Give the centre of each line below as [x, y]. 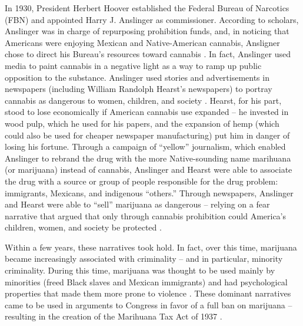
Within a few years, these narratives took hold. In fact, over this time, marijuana [151, 247]
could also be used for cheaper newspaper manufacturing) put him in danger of [147, 135]
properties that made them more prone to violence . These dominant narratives [148, 293]
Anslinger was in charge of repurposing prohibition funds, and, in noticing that [147, 31]
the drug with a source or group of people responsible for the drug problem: [141, 181]
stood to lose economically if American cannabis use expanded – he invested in [147, 112]
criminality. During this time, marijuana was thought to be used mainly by [140, 270]
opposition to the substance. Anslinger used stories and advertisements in [137, 77]
